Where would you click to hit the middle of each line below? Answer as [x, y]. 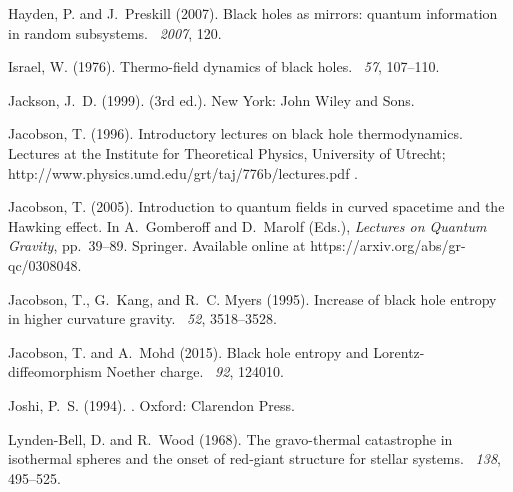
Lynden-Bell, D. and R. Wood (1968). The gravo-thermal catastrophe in [230, 438]
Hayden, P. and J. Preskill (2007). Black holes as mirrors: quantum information [253, 13]
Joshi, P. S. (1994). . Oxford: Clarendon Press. [151, 404]
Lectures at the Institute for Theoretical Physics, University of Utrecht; [227, 152]
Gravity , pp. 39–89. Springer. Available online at [157, 245]
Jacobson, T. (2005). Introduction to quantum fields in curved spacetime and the [256, 206]
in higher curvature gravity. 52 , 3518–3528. [142, 318]
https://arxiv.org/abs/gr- [388, 245]
